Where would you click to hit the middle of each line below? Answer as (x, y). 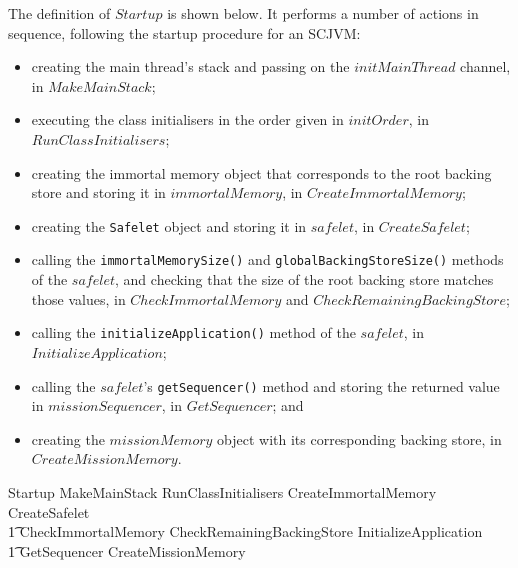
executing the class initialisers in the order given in (187, 119)
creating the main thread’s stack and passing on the (190, 66)
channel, (485, 66)
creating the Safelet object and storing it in (169, 225)
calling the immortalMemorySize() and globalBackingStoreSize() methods (267, 259)
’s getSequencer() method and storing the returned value (321, 385)
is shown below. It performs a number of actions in (323, 13)
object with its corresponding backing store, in (359, 438)
